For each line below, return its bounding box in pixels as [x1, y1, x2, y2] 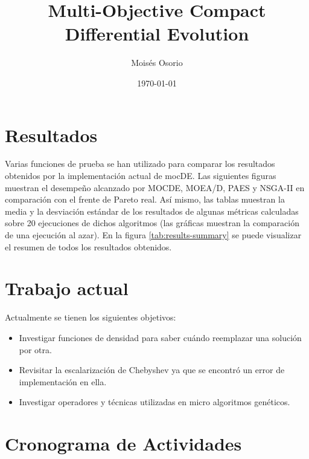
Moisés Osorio [131, 56, 183, 69]
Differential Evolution [65, 21, 249, 46]
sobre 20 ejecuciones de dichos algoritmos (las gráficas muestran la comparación [5, 216, 299, 229]
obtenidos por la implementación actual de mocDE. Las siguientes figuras [5, 169, 276, 182]
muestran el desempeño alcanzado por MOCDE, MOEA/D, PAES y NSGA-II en [5, 181, 305, 194]
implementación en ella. [19, 375, 107, 388]
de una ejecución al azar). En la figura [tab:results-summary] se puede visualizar [5, 229, 302, 241]
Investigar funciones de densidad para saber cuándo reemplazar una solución [19, 331, 302, 343]
